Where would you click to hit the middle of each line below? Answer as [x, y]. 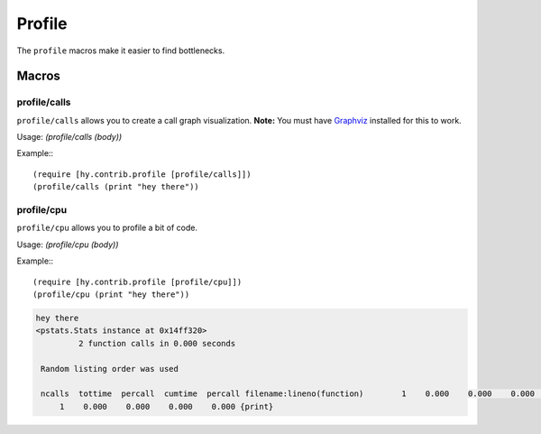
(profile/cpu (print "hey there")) [111, 294]
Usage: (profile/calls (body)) [69, 137]
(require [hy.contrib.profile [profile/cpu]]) [138, 282]
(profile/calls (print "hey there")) [116, 187]
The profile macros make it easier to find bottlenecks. [121, 51]
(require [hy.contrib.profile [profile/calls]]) [142, 174]
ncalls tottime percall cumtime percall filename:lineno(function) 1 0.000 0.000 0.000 [288, 394]
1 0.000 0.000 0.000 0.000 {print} [166, 406]
